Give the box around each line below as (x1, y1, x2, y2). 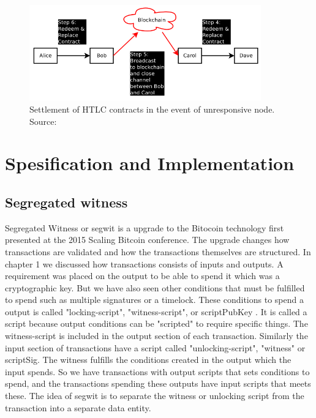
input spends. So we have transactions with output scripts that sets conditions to (5, 365, 310, 378)
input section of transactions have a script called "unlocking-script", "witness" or (5, 341, 306, 354)
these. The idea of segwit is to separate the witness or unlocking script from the (5, 389, 304, 402)
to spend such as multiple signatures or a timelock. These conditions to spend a (5, 293, 304, 306)
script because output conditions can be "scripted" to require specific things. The (5, 317, 308, 330)
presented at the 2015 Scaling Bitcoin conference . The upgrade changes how (5, 233, 290, 246)
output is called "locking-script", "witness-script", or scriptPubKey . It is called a (5, 305, 307, 318)
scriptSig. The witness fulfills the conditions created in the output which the (5, 353, 292, 366)
